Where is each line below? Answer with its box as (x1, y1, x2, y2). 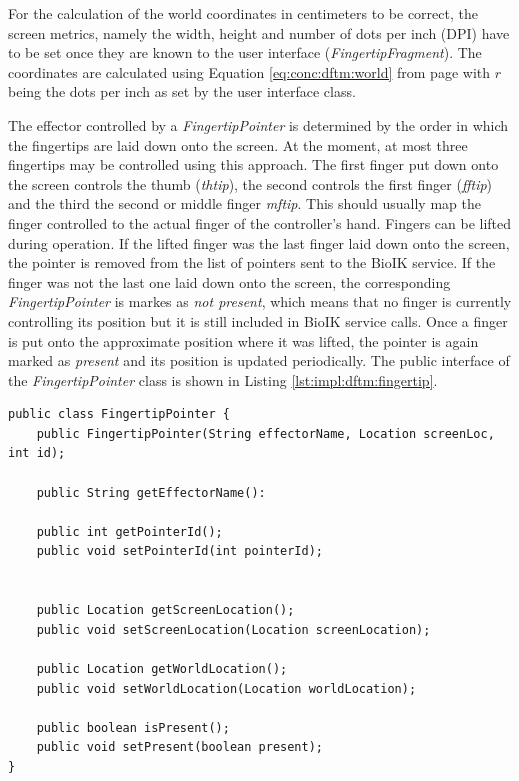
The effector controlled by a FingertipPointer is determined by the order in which (8, 114, 509, 135)
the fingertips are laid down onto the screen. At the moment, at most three (8, 134, 468, 155)
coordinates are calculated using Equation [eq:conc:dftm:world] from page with (8, 61, 491, 82)
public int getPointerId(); (36, 524, 223, 539)
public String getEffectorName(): (36, 485, 266, 500)
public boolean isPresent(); (36, 720, 230, 735)
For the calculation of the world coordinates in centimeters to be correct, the (8, 3, 478, 23)
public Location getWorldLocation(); (36, 662, 288, 676)
